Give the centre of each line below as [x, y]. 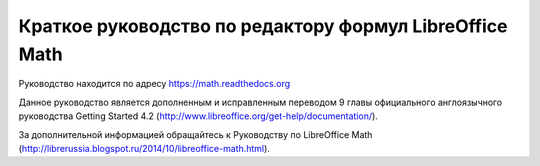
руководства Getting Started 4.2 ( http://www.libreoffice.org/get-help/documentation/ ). [198, 116]
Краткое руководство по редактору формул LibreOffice [263, 26]
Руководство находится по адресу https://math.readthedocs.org [154, 84]
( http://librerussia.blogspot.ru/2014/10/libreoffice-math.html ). [144, 148]
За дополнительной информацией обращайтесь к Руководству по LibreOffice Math [195, 134]
